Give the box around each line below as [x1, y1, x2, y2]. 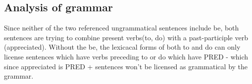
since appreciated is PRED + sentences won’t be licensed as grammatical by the [4, 61, 248, 71]
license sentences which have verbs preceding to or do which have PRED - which [4, 51, 249, 61]
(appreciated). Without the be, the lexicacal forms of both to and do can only [4, 42, 241, 52]
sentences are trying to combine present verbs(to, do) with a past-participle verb [4, 32, 248, 42]
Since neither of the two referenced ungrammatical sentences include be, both [4, 23, 239, 33]
